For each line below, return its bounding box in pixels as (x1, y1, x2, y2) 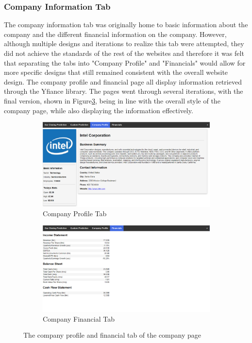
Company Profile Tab (43, 208, 107, 219)
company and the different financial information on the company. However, (4, 29, 227, 39)
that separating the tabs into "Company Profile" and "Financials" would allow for (4, 57, 246, 68)
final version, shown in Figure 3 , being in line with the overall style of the (4, 95, 220, 105)
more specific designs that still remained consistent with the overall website (4, 67, 228, 77)
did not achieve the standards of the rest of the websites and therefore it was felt (4, 48, 244, 58)
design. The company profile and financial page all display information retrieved (4, 76, 242, 86)
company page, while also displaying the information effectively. (4, 105, 193, 115)
